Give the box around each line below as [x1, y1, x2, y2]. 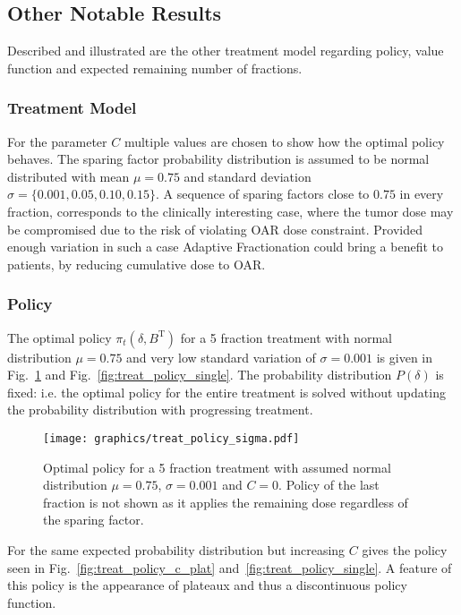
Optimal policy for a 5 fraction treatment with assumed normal [43, 457, 391, 476]
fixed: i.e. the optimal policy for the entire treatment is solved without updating [7, 382, 446, 401]
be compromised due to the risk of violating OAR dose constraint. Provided [7, 219, 423, 238]
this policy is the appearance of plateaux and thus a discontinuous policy [7, 576, 407, 594]
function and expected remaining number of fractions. [7, 58, 303, 77]
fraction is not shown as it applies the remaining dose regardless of [43, 492, 408, 511]
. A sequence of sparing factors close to [155, 184, 370, 203]
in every [399, 184, 444, 203]
